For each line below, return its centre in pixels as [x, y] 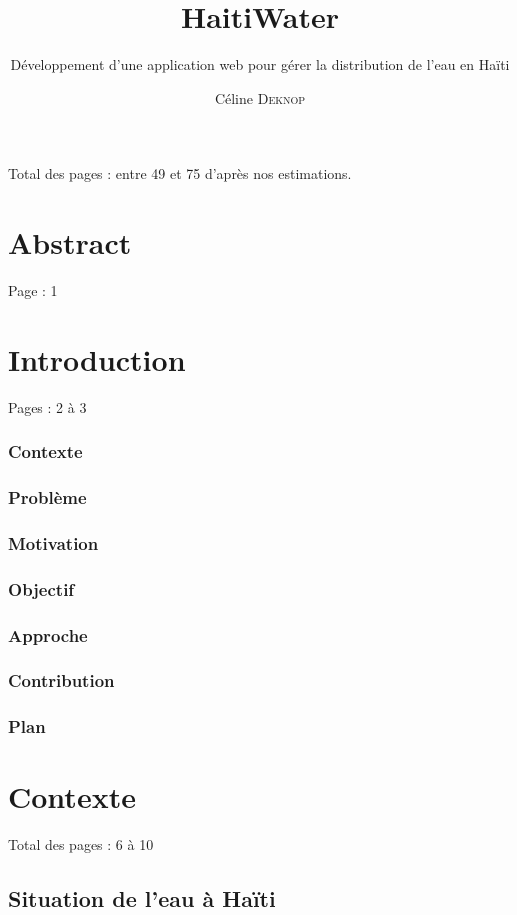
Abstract [70, 242]
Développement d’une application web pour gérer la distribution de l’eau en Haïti [260, 64]
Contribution [61, 680]
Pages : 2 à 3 [47, 406]
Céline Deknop [260, 97]
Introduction [97, 358]
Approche [48, 634]
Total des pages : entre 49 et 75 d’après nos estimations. [180, 173]
